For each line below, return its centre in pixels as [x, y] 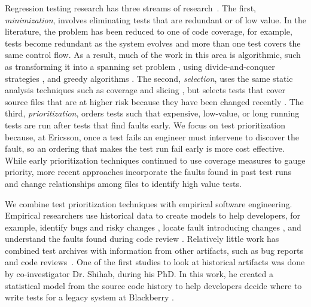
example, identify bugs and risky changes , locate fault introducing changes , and [153, 227]
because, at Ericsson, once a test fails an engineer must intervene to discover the [152, 136]
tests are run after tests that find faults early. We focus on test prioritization [145, 125]
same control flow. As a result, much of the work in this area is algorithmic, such [153, 55]
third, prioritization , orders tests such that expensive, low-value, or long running [152, 113]
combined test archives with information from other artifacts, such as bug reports [154, 250]
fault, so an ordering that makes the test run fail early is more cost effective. [145, 148]
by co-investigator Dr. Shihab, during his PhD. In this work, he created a [139, 274]
